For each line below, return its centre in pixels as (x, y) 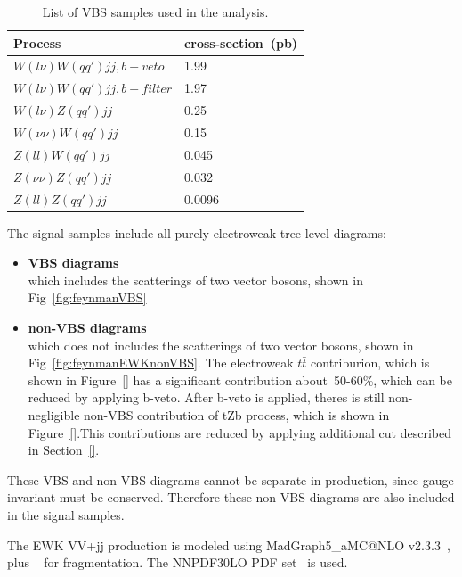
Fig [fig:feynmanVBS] (87, 297)
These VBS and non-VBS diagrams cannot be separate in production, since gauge (231, 479)
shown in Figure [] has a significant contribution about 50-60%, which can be (240, 379)
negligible (54, 414)
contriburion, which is (370, 363)
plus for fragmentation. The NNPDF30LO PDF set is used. (178, 562)
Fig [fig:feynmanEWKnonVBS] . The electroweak (161, 363)
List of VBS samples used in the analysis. (155, 12)
